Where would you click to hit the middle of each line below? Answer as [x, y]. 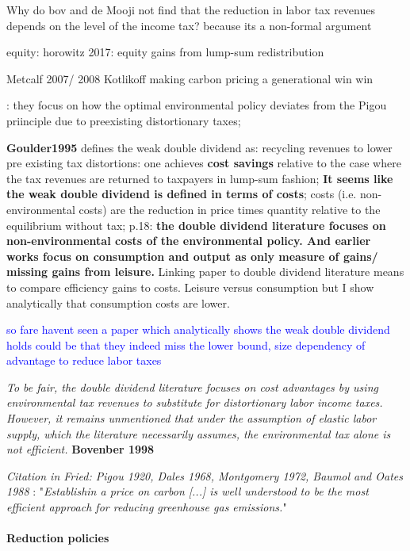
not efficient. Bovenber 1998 [80, 449]
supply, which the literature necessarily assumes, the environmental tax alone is [199, 433]
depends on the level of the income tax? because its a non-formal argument [189, 25]
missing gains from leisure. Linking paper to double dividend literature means [205, 272]
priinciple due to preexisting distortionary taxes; [124, 120]
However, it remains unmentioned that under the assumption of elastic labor [192, 418]
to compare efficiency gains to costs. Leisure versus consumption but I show [190, 287]
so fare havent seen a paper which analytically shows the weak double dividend [198, 329]
